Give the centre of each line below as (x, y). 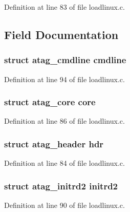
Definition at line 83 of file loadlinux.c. (64, 7)
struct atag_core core (50, 102)
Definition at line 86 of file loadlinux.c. (64, 121)
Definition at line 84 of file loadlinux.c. (64, 163)
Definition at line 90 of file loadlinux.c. (64, 205)
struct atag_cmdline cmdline (65, 60)
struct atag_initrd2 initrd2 (61, 186)
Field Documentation (61, 34)
